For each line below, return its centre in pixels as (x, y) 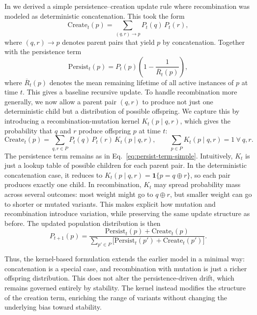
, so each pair (210, 174)
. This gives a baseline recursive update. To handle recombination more (130, 92)
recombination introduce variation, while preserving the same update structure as (127, 213)
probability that (29, 130)
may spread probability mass (197, 184)
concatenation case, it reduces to (54, 174)
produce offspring (105, 130)
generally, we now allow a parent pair (61, 101)
